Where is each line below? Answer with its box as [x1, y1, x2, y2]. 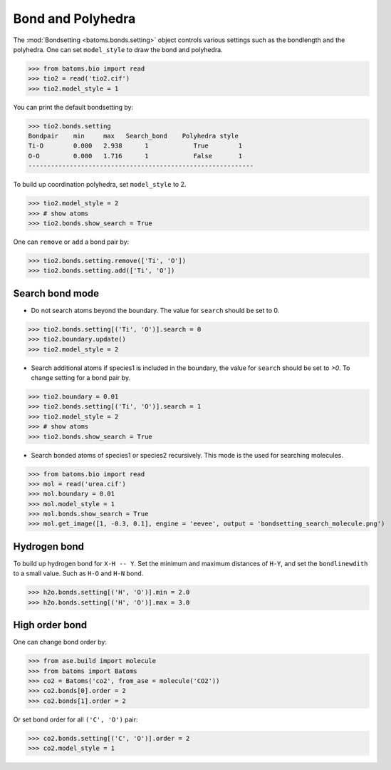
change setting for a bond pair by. [31, 373, 131, 381]
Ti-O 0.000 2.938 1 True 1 [28, 142, 243, 150]
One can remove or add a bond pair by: [13, 237, 130, 246]
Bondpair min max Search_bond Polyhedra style [28, 132, 239, 140]
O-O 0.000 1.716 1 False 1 [28, 152, 243, 160]
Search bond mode [13, 287, 100, 299]
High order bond [13, 619, 88, 631]
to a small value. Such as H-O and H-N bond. [13, 569, 144, 577]
